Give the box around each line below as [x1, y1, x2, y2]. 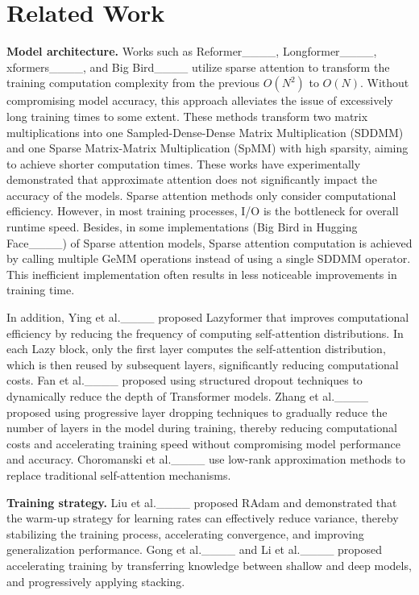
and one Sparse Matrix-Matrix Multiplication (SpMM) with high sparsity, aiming [6, 139, 409, 156]
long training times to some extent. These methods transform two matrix [6, 107, 368, 124]
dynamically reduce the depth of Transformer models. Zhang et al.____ [6, 388, 369, 404]
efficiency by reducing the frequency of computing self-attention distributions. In [6, 324, 404, 341]
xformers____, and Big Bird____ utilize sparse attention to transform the [6, 58, 390, 75]
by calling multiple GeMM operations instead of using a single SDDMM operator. [6, 250, 411, 267]
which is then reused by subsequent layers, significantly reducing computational [6, 356, 399, 372]
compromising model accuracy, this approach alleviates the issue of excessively [6, 92, 393, 109]
